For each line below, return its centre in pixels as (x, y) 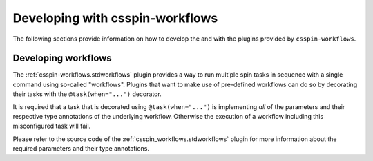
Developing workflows (62, 58)
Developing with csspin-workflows (115, 18)
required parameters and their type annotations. (81, 149)
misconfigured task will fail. (52, 126)
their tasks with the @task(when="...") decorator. (87, 94)
